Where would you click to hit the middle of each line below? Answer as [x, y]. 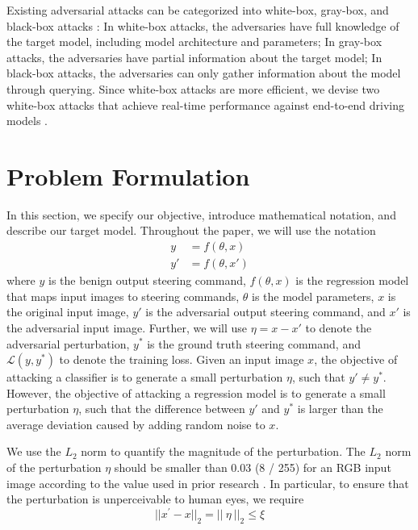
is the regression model [352, 280]
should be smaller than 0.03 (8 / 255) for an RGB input [253, 467]
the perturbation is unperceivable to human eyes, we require [155, 499]
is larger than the [340, 409]
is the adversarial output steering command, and [265, 312]
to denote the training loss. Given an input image [182, 359]
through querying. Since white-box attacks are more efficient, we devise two [193, 88]
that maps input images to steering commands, [123, 296]
